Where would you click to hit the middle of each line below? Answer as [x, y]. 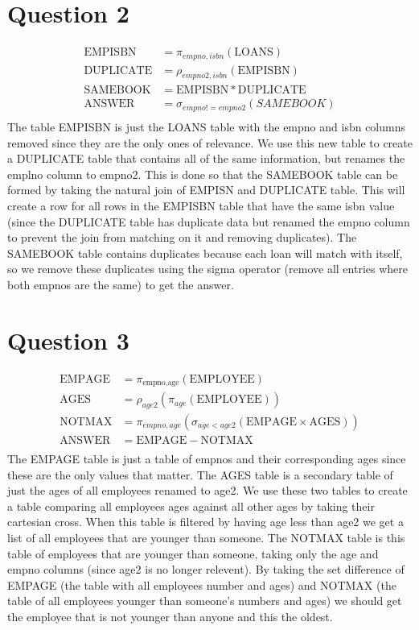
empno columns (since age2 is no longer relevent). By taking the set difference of [206, 569]
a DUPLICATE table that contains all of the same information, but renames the [206, 158]
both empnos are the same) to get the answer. [121, 284]
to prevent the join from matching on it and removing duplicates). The [182, 237]
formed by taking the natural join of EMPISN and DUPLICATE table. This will [206, 190]
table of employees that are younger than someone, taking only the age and [193, 553]
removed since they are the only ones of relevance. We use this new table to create [210, 142]
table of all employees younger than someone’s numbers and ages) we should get [205, 601]
